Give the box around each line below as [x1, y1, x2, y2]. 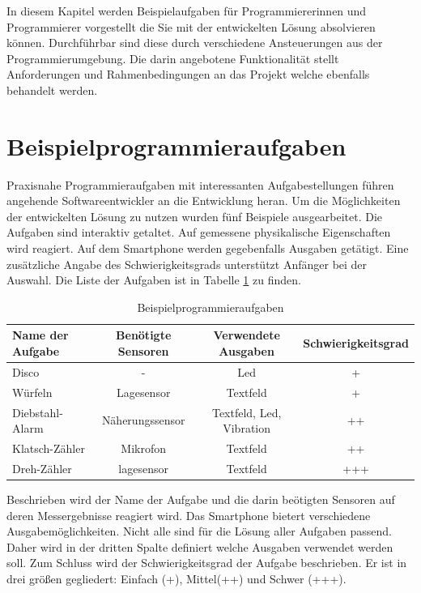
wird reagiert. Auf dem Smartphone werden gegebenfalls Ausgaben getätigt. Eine [6, 240, 409, 257]
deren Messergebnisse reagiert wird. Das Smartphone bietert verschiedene [6, 506, 371, 523]
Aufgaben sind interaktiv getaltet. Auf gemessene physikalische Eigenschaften [6, 224, 391, 241]
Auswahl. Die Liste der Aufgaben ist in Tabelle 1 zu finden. [6, 271, 301, 288]
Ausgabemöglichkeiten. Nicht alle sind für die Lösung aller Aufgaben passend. [6, 523, 392, 540]
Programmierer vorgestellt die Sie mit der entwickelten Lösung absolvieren [6, 18, 376, 35]
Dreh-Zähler [12, 459, 72, 476]
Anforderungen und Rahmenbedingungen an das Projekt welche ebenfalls [6, 66, 370, 83]
